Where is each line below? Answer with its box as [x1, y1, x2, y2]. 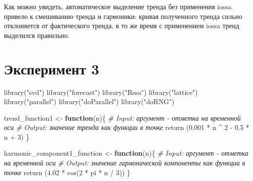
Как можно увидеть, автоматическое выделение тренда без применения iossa [4, 1, 232, 11]
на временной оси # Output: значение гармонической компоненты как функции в [4, 158, 245, 168]
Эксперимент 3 [4, 58, 99, 78]
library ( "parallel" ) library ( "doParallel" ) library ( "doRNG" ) [4, 96, 175, 107]
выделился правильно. [4, 30, 70, 40]
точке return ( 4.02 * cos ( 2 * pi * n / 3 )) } [4, 167, 131, 177]
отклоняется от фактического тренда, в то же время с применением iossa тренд [4, 20, 239, 31]
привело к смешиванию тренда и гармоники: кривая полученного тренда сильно [4, 11, 242, 21]
